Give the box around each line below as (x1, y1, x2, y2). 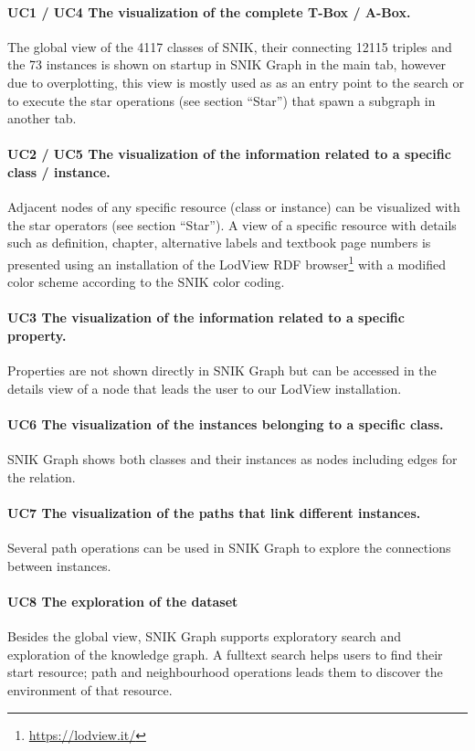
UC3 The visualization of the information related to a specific (7, 308, 405, 327)
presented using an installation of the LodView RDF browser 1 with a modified (7, 251, 446, 273)
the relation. (7, 467, 76, 486)
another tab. (7, 109, 77, 128)
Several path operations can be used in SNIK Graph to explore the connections (7, 538, 451, 557)
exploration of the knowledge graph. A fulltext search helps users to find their (7, 644, 443, 663)
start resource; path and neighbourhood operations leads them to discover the (7, 662, 443, 682)
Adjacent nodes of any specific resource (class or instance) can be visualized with (7, 197, 460, 217)
